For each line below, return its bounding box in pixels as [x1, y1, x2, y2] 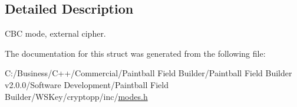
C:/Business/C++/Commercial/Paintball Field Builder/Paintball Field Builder [5, 67, 292, 79]
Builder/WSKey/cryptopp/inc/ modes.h [5, 90, 148, 102]
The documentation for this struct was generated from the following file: [5, 47, 266, 59]
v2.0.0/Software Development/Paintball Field [5, 78, 169, 90]
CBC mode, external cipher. [5, 27, 106, 40]
